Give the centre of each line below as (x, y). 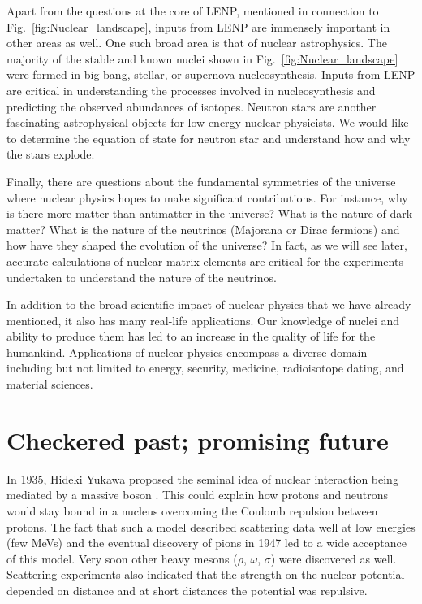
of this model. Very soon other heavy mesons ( (122, 558)
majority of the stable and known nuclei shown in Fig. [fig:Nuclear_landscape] (202, 58)
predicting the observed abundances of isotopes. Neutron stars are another (192, 106)
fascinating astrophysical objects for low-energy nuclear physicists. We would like (208, 122)
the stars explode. (51, 154)
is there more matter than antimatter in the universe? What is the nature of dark (210, 213)
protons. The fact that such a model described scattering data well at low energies (211, 526)
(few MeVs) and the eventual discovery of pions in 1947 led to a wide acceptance (207, 543)
